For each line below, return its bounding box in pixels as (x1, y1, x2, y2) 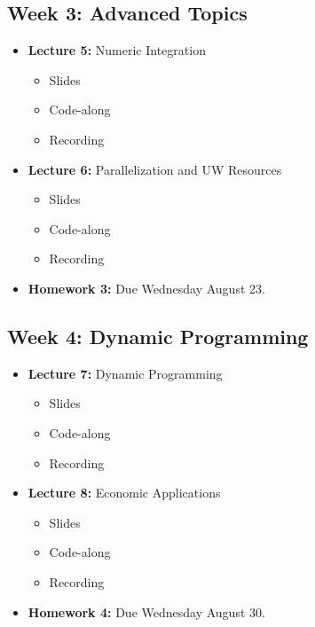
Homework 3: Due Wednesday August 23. (28, 278, 265, 297)
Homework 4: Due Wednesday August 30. (28, 602, 265, 621)
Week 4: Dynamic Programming (7, 322, 309, 349)
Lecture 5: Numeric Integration (28, 41, 206, 59)
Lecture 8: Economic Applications (28, 483, 221, 502)
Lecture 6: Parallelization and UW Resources (28, 160, 282, 178)
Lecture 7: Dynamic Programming (28, 364, 223, 382)
